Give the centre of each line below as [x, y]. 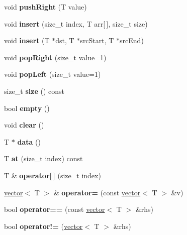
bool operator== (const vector [55, 209]
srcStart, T [97, 40]
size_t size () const [34, 91]
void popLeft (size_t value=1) [53, 74]
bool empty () [27, 108]
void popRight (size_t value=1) [55, 57]
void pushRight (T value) [45, 7]
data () [29, 141]
